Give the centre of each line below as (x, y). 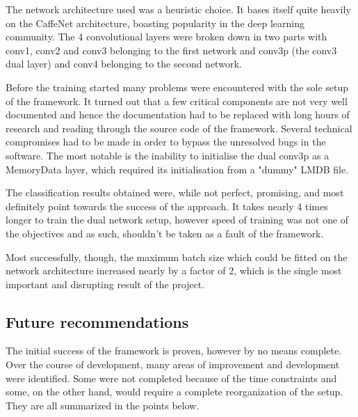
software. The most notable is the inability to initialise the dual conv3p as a (168, 155)
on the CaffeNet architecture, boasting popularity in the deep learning (155, 23)
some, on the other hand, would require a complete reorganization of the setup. (174, 392)
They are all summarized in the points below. (103, 405)
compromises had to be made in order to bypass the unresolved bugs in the (166, 142)
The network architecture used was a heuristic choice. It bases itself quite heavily (178, 9)
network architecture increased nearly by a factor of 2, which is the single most (174, 270)
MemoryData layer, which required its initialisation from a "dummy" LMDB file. (177, 169)
